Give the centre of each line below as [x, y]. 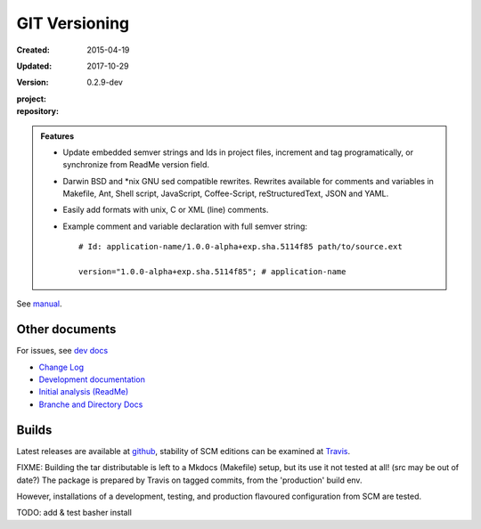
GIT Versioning [73, 23]
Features [57, 136]
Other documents [66, 330]
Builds [34, 430]
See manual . [39, 304]
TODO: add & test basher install [74, 513]
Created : [33, 50]
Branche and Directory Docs [91, 404]
